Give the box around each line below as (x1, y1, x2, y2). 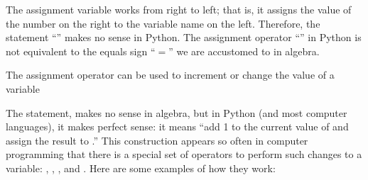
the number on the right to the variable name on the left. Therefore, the (6, 16, 320, 30)
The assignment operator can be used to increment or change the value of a (6, 67, 335, 82)
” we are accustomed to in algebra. (168, 43, 320, 58)
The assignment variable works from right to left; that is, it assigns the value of (6, 2, 352, 16)
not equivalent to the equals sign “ (6, 43, 156, 58)
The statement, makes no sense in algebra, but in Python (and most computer (6, 105, 347, 120)
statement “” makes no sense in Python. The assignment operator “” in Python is (6, 30, 362, 45)
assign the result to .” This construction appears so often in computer (6, 133, 308, 147)
